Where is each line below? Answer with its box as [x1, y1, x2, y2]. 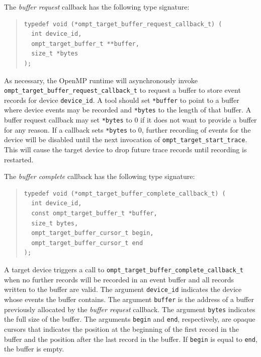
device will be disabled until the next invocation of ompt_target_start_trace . [4, 134, 247, 145]
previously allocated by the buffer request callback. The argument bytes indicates [4, 304, 255, 314]
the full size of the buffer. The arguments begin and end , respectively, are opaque [4, 314, 255, 324]
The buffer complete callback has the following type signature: [4, 171, 195, 182]
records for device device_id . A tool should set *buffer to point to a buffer [4, 94, 239, 105]
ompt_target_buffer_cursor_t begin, [31, 229, 154, 237]
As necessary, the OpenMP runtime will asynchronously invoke [4, 75, 198, 85]
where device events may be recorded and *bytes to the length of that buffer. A [4, 104, 251, 115]
